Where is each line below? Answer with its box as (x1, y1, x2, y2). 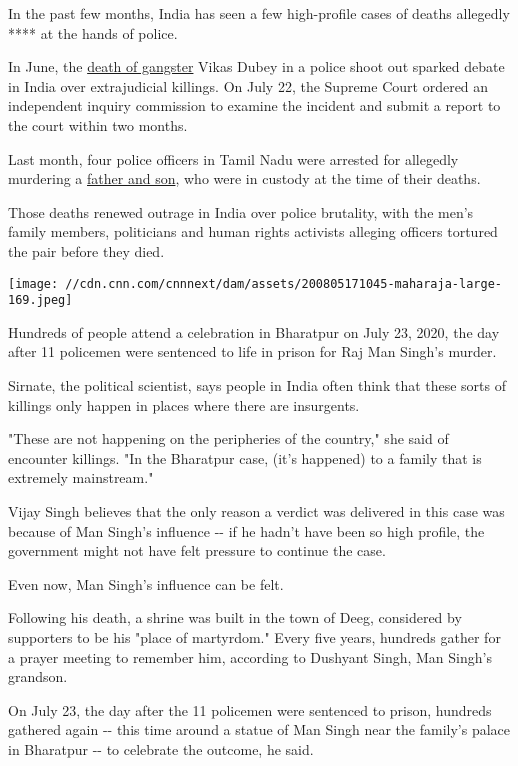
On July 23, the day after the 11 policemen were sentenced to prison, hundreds (8, 699, 492, 720)
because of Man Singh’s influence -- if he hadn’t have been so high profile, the (8, 520, 485, 541)
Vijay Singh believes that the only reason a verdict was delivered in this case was (8, 501, 505, 521)
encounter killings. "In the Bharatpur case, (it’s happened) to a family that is (8, 447, 482, 468)
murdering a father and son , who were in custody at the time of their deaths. (8, 168, 481, 189)
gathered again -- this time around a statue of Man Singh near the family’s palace (8, 719, 511, 740)
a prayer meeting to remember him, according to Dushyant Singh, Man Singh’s (8, 646, 492, 667)
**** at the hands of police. (8, 22, 178, 43)
